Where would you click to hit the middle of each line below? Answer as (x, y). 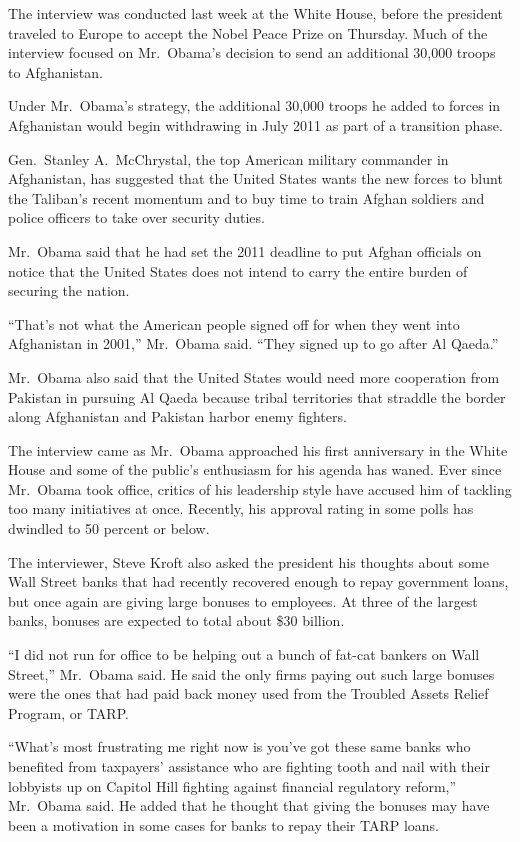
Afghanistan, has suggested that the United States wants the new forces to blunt (255, 178)
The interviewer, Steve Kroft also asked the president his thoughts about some (248, 561)
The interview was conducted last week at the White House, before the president (256, 13)
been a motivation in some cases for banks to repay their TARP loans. (223, 824)
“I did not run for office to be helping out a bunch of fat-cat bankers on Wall (244, 654)
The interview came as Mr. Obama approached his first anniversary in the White (258, 449)
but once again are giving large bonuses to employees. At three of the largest (243, 600)
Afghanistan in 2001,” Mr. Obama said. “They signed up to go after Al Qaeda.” (253, 343)
